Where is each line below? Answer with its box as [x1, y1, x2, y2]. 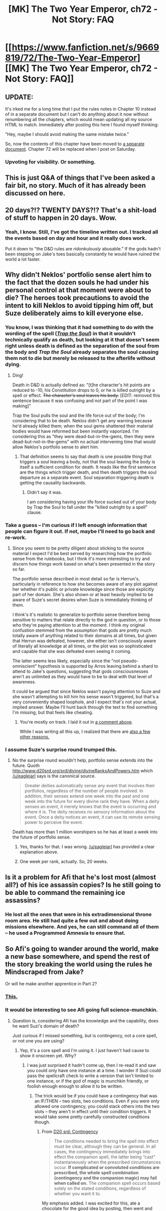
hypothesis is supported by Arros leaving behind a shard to [38, 663, 159, 669]
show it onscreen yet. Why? [19, 1052, 77, 1058]
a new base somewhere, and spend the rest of [5, 952, 150, 961]
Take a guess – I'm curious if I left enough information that [5, 522, 147, 528]
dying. [5, 361, 21, 368]
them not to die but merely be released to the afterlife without [5, 355, 156, 362]
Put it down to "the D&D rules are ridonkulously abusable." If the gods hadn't [5, 246, 161, 251]
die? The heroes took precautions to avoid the [5, 294, 150, 302]
